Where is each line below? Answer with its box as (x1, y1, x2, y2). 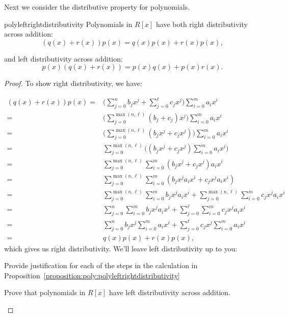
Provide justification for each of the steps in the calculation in (4, 260, 198, 271)
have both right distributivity (155, 18, 248, 29)
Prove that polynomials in (4, 287, 86, 298)
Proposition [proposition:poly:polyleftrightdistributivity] (4, 270, 180, 280)
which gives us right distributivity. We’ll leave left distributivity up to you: (4, 243, 238, 253)
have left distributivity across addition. (109, 287, 230, 298)
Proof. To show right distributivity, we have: (4, 78, 142, 89)
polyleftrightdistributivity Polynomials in (4, 18, 133, 29)
